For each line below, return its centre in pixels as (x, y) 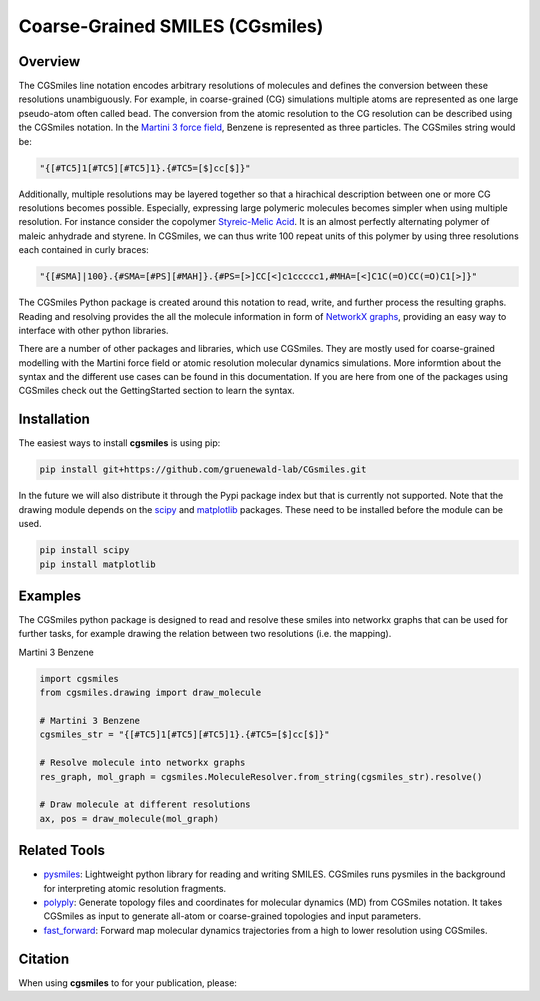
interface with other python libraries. (93, 330)
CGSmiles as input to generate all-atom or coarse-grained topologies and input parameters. (232, 916)
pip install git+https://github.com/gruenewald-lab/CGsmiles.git (203, 469)
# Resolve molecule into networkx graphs (142, 763)
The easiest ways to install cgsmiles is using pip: (119, 443)
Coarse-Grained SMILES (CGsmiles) (171, 26)
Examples (50, 595)
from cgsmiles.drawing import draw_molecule (150, 693)
